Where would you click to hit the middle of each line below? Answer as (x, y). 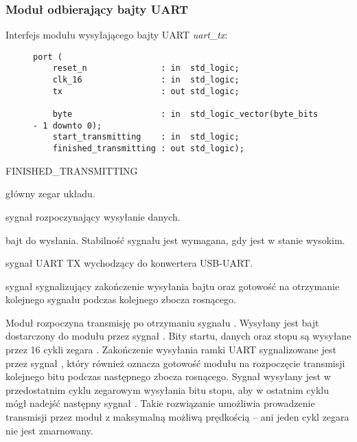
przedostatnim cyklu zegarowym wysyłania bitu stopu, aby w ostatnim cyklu (167, 389)
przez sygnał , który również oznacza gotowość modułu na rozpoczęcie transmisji (175, 363)
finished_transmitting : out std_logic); (148, 149)
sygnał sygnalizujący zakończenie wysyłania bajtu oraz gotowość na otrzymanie (173, 286)
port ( (48, 57)
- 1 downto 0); (68, 125)
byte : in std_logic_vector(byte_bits (185, 114)
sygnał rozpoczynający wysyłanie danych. (93, 216)
